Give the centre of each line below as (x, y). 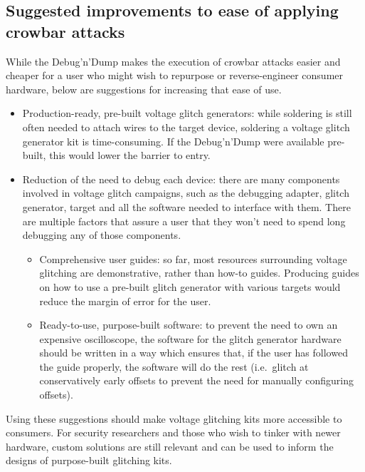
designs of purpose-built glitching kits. (89, 460)
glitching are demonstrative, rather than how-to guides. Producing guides (199, 273)
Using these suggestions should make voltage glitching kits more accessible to (174, 418)
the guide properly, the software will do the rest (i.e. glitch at (174, 366)
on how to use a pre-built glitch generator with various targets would (190, 286)
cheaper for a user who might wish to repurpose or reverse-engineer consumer (175, 75)
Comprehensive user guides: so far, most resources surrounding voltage (193, 258)
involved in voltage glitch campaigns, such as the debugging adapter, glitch (186, 193)
